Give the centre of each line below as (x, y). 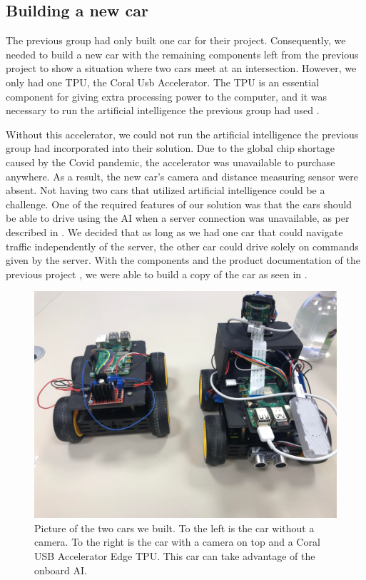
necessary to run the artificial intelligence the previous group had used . (163, 110)
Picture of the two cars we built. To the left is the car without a (174, 528)
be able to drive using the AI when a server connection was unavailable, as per (178, 218)
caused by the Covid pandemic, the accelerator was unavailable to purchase (171, 162)
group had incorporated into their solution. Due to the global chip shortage (171, 148)
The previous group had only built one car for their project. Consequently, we (176, 40)
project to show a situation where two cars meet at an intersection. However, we (181, 68)
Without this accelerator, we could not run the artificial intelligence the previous (182, 134)
